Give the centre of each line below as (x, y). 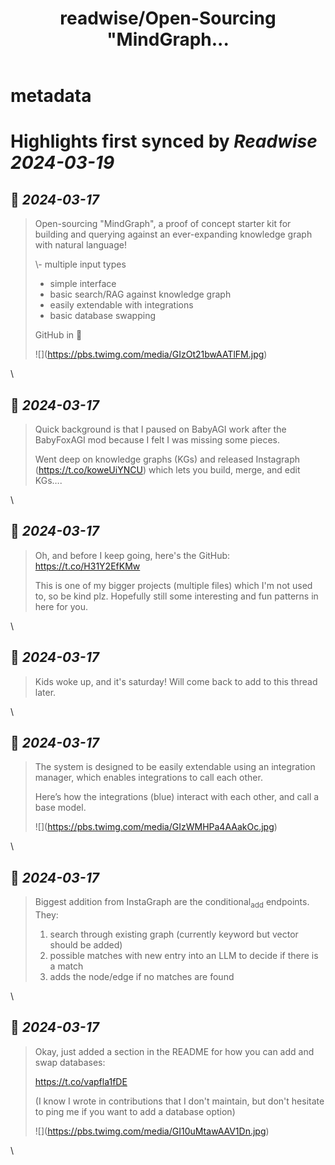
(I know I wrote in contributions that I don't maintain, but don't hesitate (179, 1101)
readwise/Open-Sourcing (168, 18)
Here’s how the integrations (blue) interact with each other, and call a (177, 797)
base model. (60, 808)
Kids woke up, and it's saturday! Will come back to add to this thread (176, 681)
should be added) (86, 945)
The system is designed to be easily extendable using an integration (175, 767)
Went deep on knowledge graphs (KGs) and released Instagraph (167, 459)
